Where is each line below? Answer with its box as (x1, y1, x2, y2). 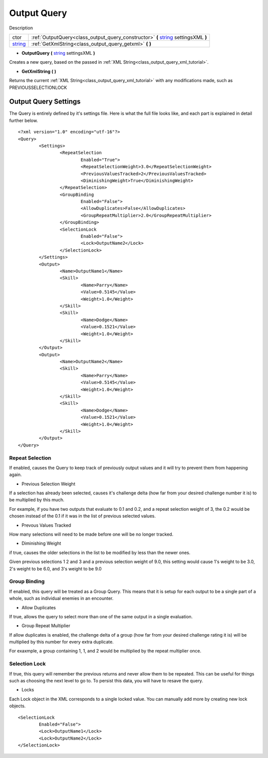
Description (9, 25, 33, 31)
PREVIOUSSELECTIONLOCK (9, 85, 67, 91)
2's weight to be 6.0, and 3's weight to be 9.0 (9, 566, 102, 571)
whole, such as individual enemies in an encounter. (9, 595, 114, 601)
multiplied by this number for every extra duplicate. (9, 639, 114, 645)
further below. (9, 117, 38, 123)
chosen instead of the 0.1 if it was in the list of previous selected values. (9, 513, 156, 519)
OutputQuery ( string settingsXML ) (21, 50, 95, 56)
